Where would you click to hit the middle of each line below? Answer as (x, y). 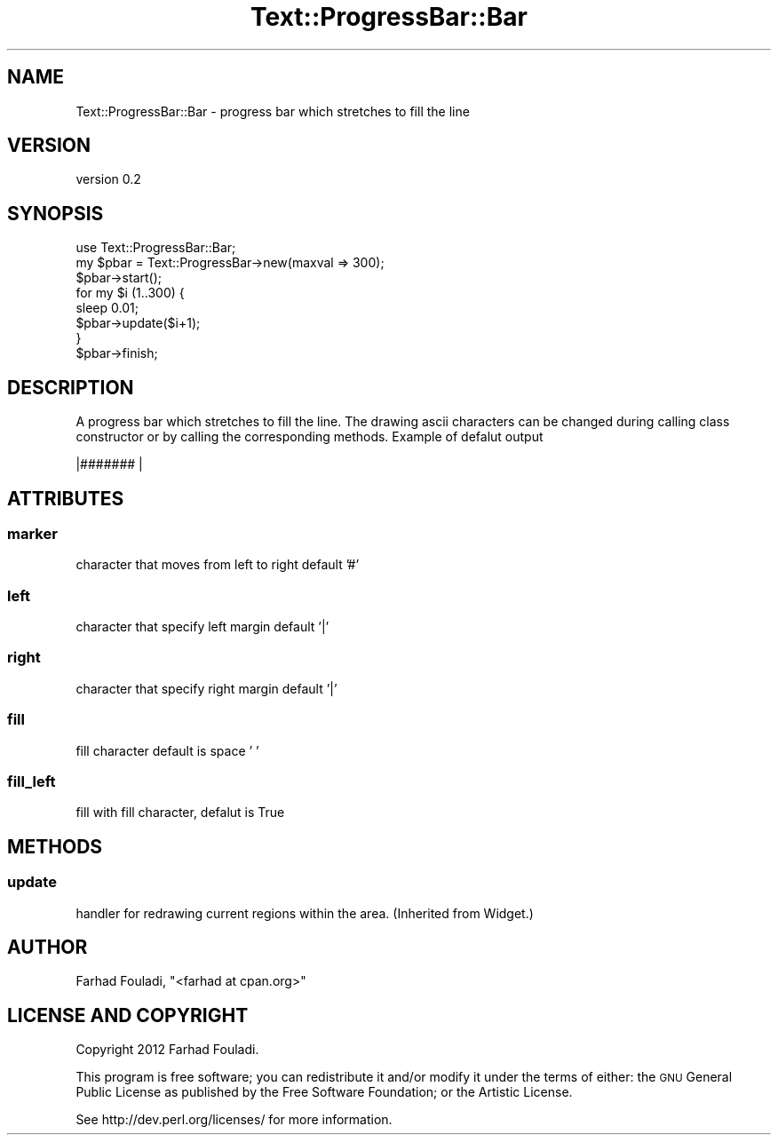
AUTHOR (48, 947)
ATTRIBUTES (66, 498)
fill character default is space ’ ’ (167, 750)
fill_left (32, 781)
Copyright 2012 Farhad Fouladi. (167, 1050)
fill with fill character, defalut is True (180, 813)
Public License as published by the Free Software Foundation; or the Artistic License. (324, 1092)
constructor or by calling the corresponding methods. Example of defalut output (310, 437)
